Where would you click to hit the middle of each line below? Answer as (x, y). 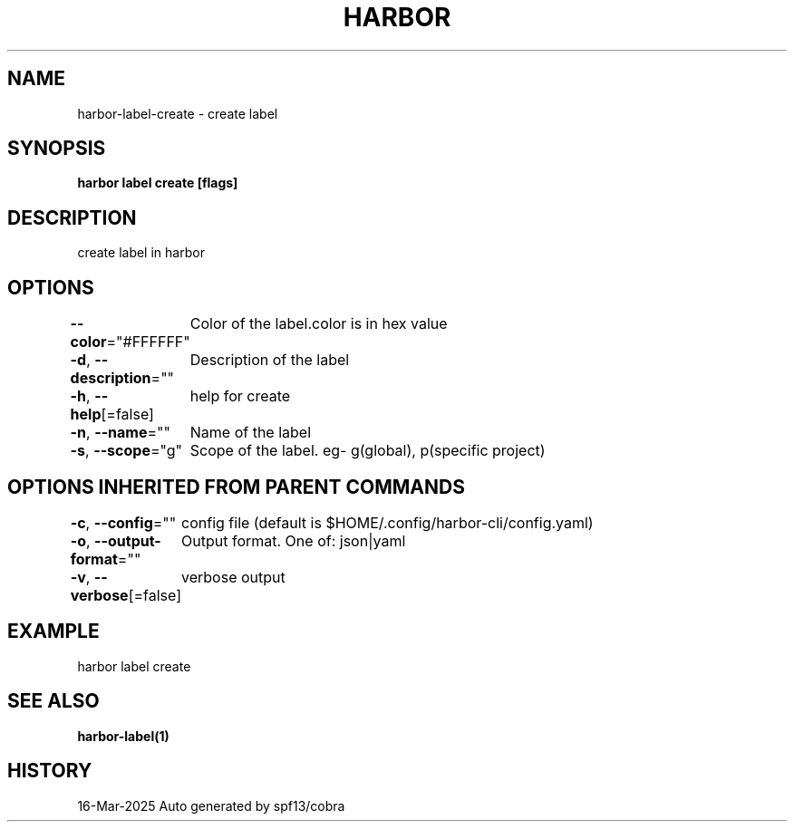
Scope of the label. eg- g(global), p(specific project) (368, 451)
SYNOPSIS (57, 149)
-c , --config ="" (123, 522)
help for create (240, 396)
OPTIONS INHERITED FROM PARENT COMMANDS (236, 487)
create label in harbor (141, 253)
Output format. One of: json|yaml (294, 540)
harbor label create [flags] (158, 183)
